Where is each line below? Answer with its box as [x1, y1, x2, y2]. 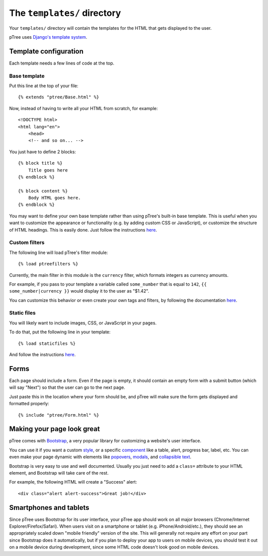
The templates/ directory [9, 7, 121, 18]
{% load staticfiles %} [18, 340, 76, 346]
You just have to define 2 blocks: [9, 149, 76, 155]
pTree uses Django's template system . [9, 34, 87, 40]
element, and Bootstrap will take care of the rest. [9, 470, 109, 476]
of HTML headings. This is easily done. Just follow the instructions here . [9, 227, 157, 233]
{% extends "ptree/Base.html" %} [18, 94, 99, 100]
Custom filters [9, 239, 45, 246]
